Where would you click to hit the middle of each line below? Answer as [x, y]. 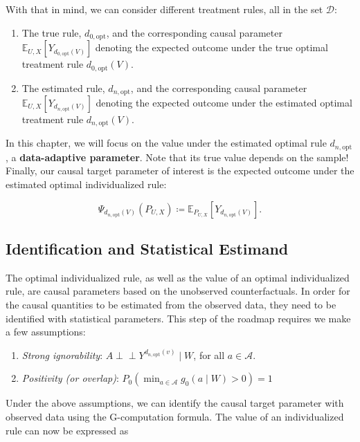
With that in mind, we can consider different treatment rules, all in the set [164, 9]
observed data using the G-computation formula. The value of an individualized [175, 416]
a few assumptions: [46, 332]
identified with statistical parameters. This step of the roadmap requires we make [178, 318]
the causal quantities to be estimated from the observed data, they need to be [171, 305]
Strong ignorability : [62, 354]
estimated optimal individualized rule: [86, 184]
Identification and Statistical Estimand [147, 249]
